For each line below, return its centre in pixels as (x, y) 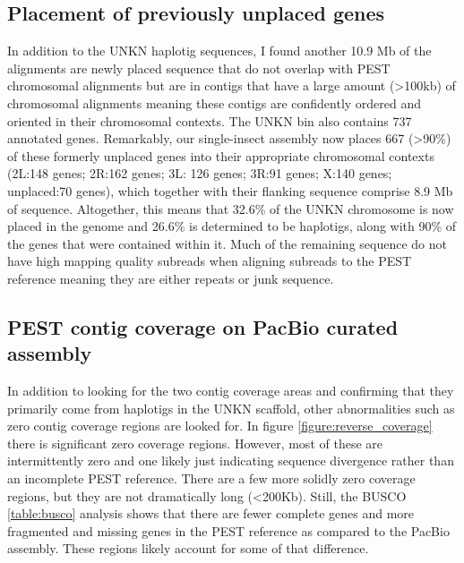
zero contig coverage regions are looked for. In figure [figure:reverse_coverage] (220, 426)
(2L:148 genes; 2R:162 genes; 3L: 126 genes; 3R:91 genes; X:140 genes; (200, 173)
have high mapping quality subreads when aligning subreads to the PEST (210, 261)
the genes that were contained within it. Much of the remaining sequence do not (227, 243)
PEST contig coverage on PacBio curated (203, 326)
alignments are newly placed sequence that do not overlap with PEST (199, 68)
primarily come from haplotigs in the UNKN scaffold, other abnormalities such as (231, 408)
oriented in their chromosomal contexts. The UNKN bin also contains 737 (210, 120)
